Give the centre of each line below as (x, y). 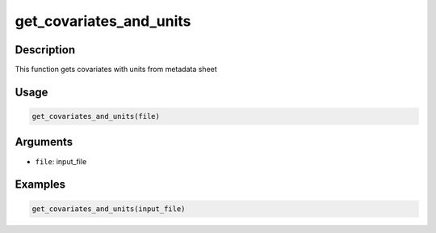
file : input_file (61, 161)
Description (45, 50)
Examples (40, 185)
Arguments (44, 142)
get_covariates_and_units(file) (96, 116)
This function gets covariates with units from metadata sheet (116, 70)
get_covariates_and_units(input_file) (109, 209)
